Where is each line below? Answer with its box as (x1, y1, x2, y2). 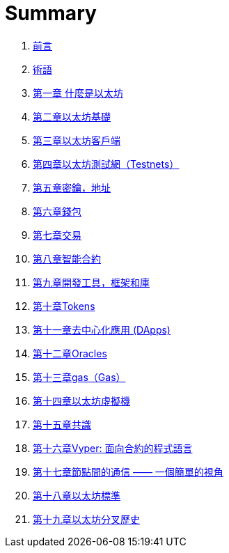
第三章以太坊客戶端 (33, 134, 120, 146)
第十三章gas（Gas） (33, 371, 126, 383)
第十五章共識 (33, 418, 91, 430)
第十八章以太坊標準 (33, 489, 120, 501)
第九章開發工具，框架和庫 (33, 276, 150, 288)
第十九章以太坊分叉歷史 (33, 513, 140, 525)
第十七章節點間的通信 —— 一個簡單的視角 (33, 465, 223, 478)
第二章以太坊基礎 (33, 110, 111, 123)
